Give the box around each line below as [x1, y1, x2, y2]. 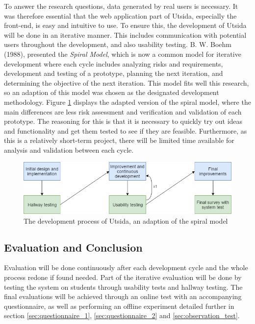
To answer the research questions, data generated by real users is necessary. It [4, 1, 238, 11]
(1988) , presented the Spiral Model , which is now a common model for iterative [4, 48, 241, 59]
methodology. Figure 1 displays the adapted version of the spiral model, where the [4, 96, 251, 107]
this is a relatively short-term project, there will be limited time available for [4, 135, 234, 145]
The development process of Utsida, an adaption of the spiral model [24, 215, 228, 226]
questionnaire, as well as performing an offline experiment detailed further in [4, 301, 234, 311]
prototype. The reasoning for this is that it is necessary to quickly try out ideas [4, 116, 243, 126]
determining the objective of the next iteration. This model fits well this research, [4, 77, 249, 88]
